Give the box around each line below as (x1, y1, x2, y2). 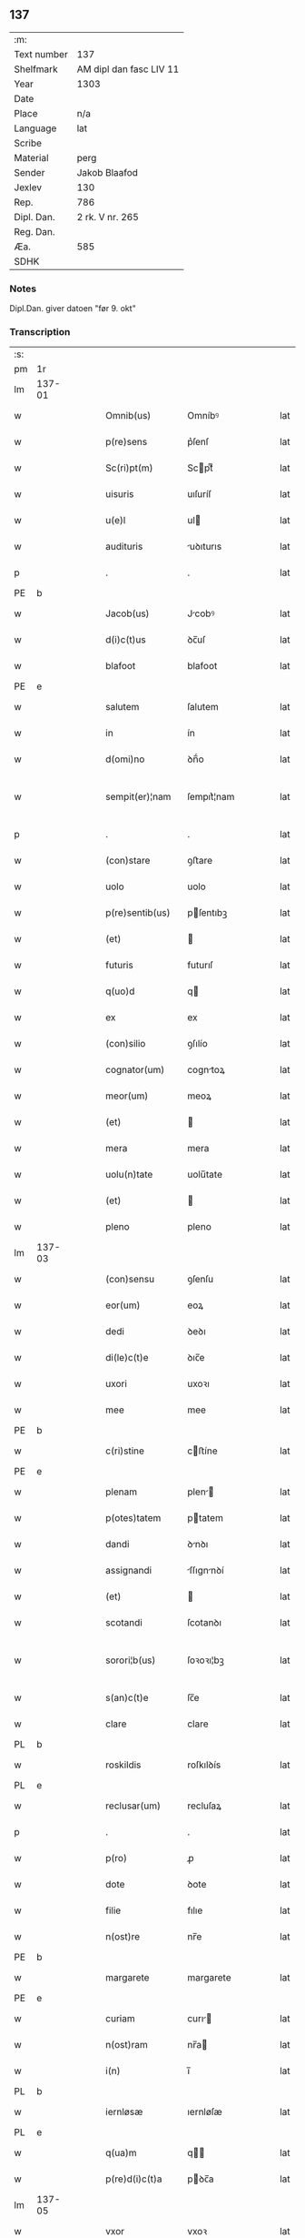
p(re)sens (105, 436, 148, 449)
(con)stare (105, 855, 151, 867)
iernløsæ (105, 2106, 143, 2119)
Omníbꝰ (187, 410, 220, 422)
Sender (14, 166, 45, 178)
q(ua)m (105, 2147, 138, 2160)
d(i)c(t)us (105, 633, 147, 646)
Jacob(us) (105, 607, 150, 620)
